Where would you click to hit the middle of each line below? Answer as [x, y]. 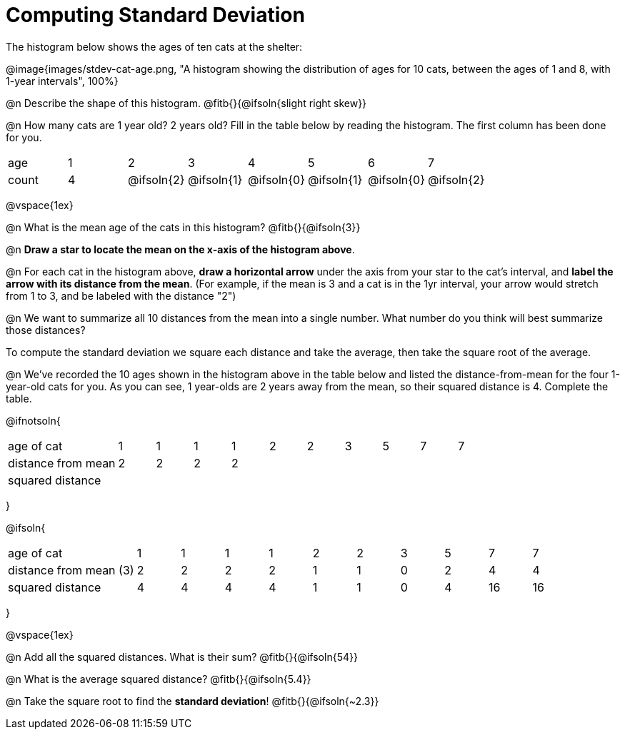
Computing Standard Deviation [155, 15]
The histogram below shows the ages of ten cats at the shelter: [154, 46]
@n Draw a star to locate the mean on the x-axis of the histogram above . [180, 249]
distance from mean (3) [71, 570]
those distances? [46, 330]
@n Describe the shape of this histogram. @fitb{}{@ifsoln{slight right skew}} [186, 103]
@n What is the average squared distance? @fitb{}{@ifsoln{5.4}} [159, 679]
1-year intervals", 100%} [62, 81]
